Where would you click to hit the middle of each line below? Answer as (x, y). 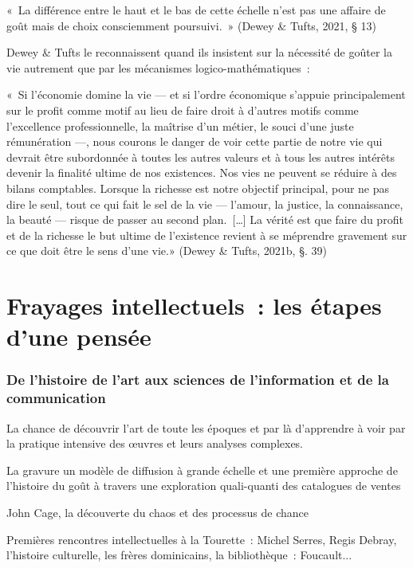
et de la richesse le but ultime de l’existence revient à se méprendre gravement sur (207, 235)
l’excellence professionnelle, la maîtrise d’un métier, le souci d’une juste (180, 125)
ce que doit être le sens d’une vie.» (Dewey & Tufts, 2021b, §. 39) (167, 251)
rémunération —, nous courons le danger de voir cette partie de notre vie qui (195, 141)
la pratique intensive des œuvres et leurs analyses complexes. (155, 443)
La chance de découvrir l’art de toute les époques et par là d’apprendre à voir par (206, 427)
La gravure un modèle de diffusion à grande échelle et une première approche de (202, 470)
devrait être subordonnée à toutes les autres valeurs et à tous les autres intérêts (201, 157)
